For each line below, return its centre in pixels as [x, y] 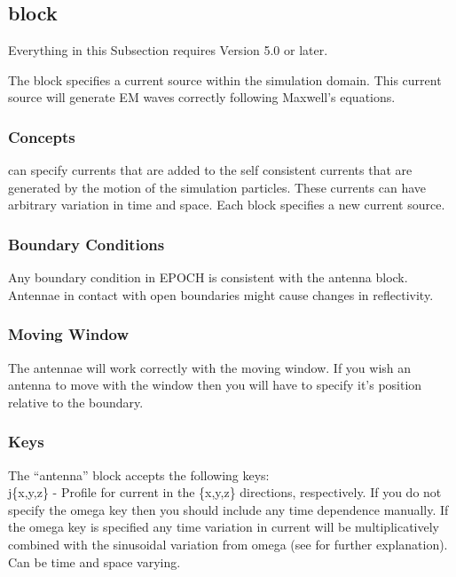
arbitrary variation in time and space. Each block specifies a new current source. [227, 205]
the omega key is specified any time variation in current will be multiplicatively [224, 527]
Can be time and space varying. [94, 561]
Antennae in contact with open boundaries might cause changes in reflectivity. [221, 294]
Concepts [42, 136]
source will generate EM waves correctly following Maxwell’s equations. [202, 97]
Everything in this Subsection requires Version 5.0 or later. [168, 50]
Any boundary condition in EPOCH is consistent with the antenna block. [208, 277]
